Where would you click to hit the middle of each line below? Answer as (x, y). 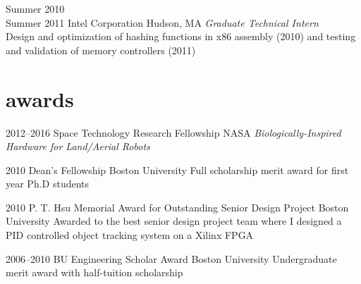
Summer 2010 (35, 8)
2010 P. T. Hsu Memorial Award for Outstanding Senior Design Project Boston (177, 207)
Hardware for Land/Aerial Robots (78, 146)
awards (40, 98)
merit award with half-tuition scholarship (94, 272)
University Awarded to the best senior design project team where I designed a (174, 221)
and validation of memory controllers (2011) (101, 50)
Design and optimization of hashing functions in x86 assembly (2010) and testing (181, 36)
